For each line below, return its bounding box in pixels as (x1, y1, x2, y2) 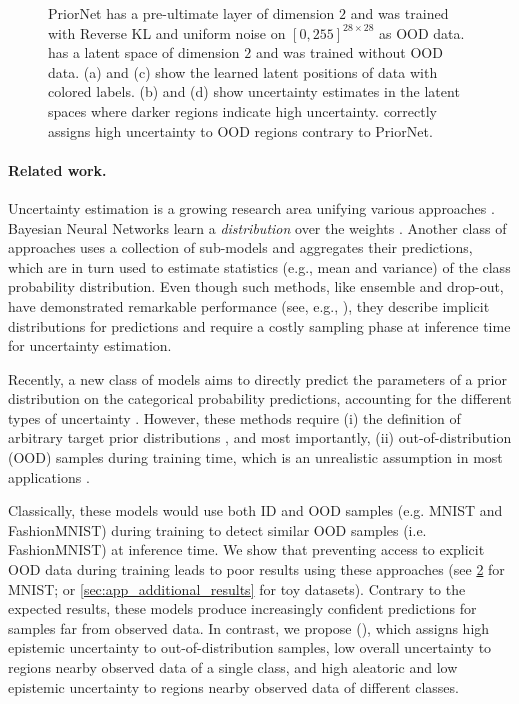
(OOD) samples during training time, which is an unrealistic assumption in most (8, 447, 503, 468)
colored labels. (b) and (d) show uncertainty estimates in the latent (48, 81, 460, 102)
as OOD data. (378, 22, 465, 43)
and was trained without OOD (255, 42, 443, 63)
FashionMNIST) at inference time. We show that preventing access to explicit (8, 539, 485, 560)
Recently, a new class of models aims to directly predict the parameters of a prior (8, 368, 507, 389)
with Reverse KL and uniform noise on (48, 22, 286, 43)
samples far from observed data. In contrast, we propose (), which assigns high (8, 617, 490, 638)
